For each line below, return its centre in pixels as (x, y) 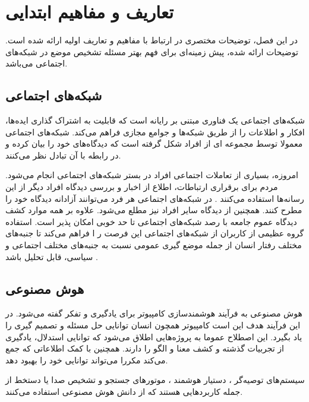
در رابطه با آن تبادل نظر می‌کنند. (63, 155)
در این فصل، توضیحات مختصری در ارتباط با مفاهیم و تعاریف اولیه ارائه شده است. (152, 40)
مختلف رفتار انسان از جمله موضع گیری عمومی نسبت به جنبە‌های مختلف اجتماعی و (154, 245)
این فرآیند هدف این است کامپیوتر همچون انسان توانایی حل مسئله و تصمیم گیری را (153, 325)
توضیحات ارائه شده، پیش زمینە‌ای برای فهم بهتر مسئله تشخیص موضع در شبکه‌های (152, 51)
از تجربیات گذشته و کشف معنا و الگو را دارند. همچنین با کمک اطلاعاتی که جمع (145, 348)
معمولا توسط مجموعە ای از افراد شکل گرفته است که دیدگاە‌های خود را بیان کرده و (154, 143)
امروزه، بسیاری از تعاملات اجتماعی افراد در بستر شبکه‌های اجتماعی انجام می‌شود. (152, 175)
